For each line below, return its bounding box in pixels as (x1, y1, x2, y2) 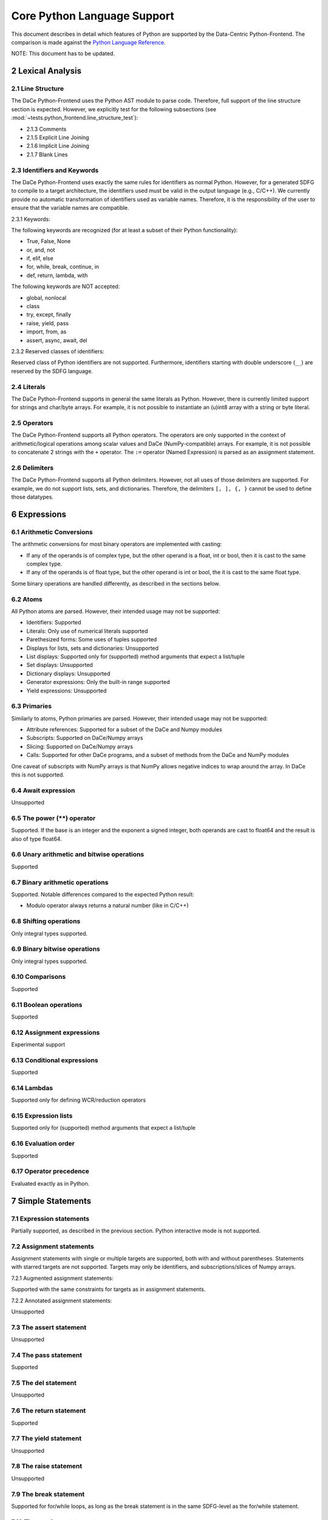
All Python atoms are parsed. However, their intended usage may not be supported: (11, 608, 220, 615)
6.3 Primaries (11, 702, 52, 711)
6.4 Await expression (11, 786, 75, 795)
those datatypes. (11, 493, 54, 501)
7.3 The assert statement (11, 1323, 87, 1332)
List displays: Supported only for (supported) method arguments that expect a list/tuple (26, 652, 245, 660)
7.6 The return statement (11, 1406, 86, 1415)
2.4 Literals (11, 382, 46, 391)
